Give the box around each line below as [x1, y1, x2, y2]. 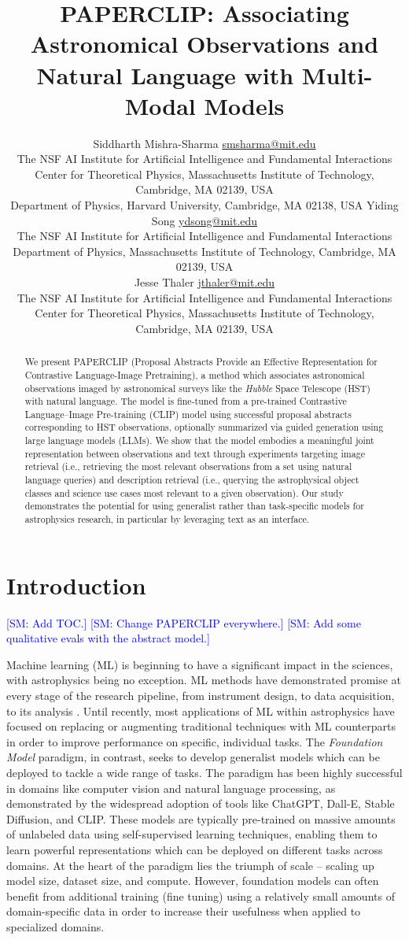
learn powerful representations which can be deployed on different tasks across [6, 841, 383, 857]
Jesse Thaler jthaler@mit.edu [134, 274, 275, 291]
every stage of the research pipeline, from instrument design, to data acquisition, [6, 687, 395, 704]
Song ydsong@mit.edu [151, 212, 258, 228]
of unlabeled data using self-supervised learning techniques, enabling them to [6, 826, 378, 842]
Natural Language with [36, 58, 294, 91]
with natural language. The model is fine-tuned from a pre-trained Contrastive [24, 394, 347, 408]
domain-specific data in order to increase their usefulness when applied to [6, 903, 361, 920]
